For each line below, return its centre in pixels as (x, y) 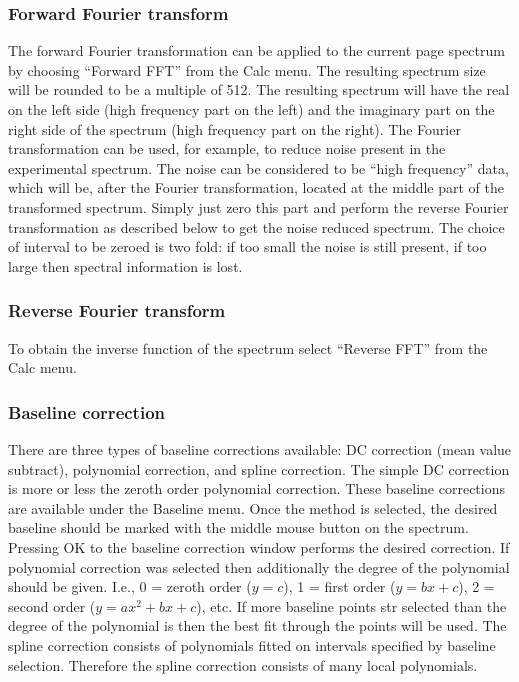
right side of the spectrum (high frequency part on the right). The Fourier (234, 128)
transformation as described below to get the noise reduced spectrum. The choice (256, 226)
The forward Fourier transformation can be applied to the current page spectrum (256, 50)
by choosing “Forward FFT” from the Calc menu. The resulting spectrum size (247, 69)
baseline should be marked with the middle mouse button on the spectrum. (238, 527)
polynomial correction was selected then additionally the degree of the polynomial (259, 566)
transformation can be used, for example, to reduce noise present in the (227, 148)
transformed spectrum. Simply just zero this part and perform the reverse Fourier (258, 206)
